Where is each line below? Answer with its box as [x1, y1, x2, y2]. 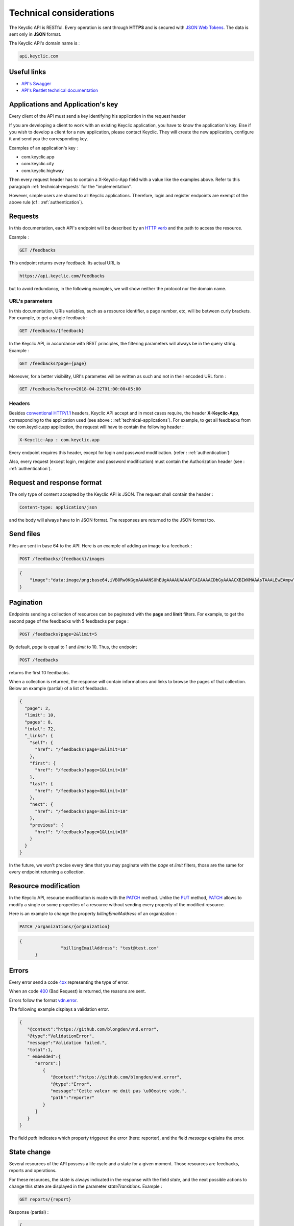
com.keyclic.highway [21, 167, 64, 174]
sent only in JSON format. [9, 31, 62, 37]
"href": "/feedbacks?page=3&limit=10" [35, 808, 128, 814]
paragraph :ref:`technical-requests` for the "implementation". [9, 183, 132, 189]
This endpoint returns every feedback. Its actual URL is [9, 260, 120, 266]
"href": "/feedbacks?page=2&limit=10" [35, 747, 128, 752]
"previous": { [29, 822, 64, 828]
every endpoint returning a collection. [9, 869, 85, 875]
